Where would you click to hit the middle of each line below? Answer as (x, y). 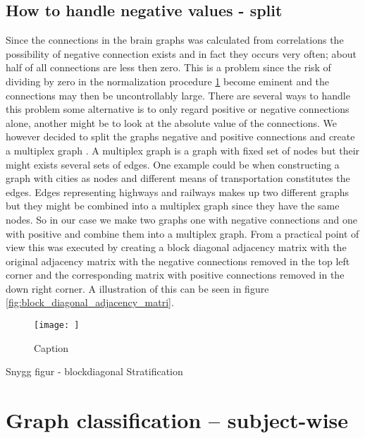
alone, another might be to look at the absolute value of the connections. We (171, 122)
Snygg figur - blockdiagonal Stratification (94, 371)
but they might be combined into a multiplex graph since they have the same (173, 206)
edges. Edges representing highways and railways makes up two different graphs (178, 191)
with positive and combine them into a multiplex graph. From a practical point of (182, 233)
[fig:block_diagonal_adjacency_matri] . (90, 302)
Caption (51, 347)
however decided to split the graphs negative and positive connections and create (180, 136)
